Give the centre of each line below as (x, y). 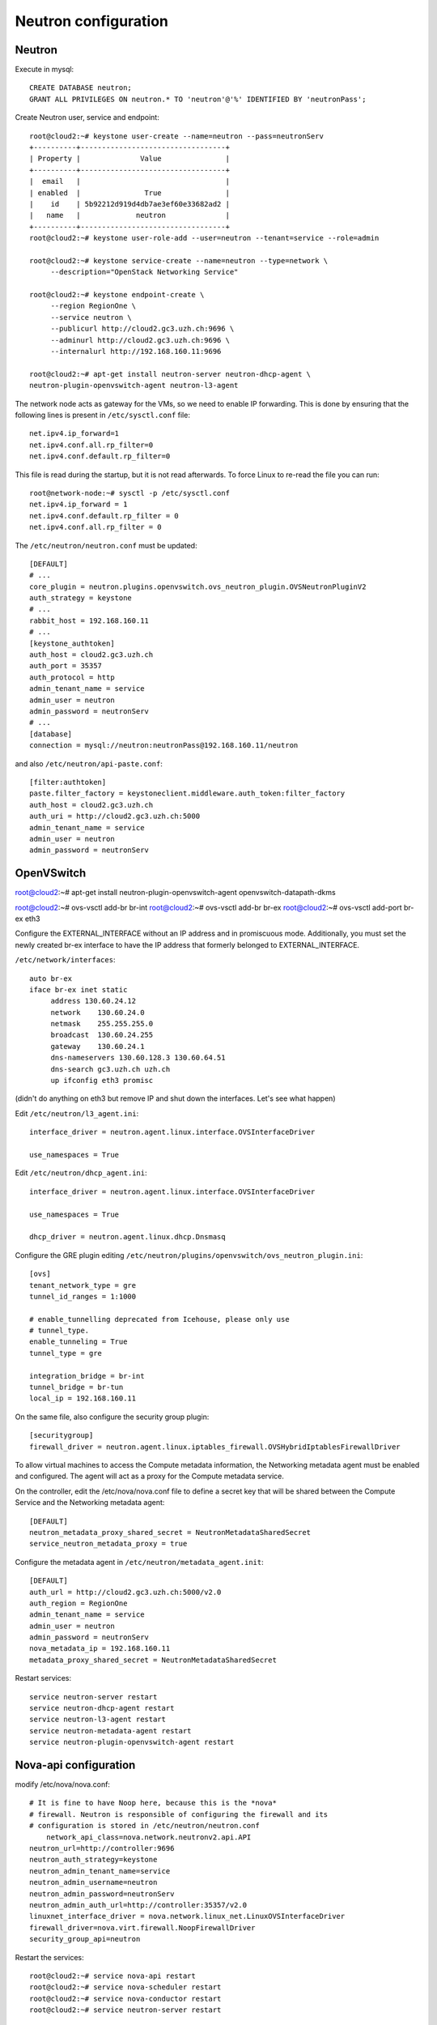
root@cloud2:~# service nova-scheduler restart (125, 1987)
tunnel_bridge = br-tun (76, 1388)
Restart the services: (49, 1957)
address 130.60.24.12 (93, 1001)
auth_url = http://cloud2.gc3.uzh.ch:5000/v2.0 (125, 1592)
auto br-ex (51, 978)
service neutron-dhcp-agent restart (102, 1708)
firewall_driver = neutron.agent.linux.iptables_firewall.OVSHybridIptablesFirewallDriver (215, 1447)
